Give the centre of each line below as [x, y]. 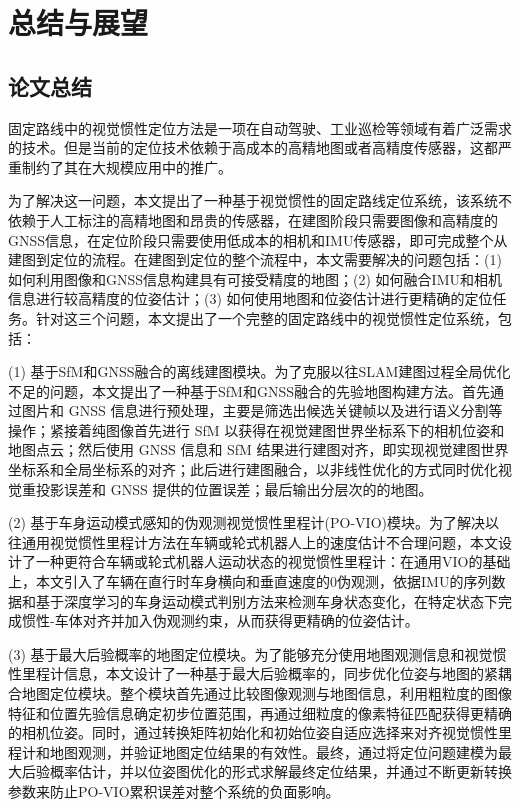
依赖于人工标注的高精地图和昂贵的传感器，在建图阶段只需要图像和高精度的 [253, 219]
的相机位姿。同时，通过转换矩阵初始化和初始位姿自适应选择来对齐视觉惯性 [253, 732]
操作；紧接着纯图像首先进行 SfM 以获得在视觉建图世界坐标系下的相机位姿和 [256, 429]
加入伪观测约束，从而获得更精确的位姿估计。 [271, 620]
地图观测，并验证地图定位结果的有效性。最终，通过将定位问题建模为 [273, 751]
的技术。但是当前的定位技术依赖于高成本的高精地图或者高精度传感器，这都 [253, 147]
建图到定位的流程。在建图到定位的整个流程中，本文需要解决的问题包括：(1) [255, 259]
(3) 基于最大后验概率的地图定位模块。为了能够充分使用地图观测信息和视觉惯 [257, 653]
